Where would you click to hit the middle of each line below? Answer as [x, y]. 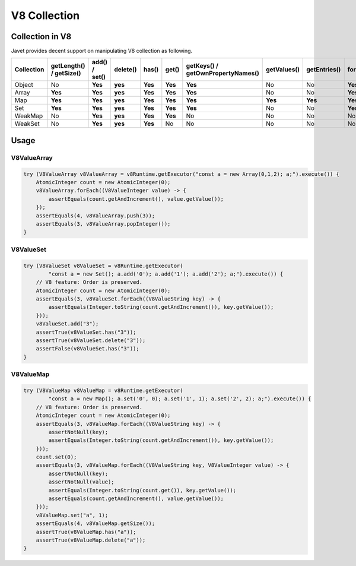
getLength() [68, 66]
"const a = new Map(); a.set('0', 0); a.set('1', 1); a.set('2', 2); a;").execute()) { [180, 399]
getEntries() [324, 69]
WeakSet [27, 124]
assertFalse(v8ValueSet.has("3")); [88, 349]
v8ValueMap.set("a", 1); [72, 515]
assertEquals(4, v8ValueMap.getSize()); [96, 524]
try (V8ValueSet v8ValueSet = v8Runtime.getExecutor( [103, 265]
